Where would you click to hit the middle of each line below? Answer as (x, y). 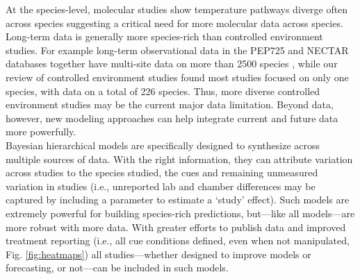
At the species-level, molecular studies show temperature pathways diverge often (177, 9)
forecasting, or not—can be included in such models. (117, 268)
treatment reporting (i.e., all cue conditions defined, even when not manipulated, (178, 240)
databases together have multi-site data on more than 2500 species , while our (172, 64)
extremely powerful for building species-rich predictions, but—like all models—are (180, 213)
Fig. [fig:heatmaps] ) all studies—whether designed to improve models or (158, 254)
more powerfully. (41, 132)
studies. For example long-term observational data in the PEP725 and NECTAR (177, 50)
